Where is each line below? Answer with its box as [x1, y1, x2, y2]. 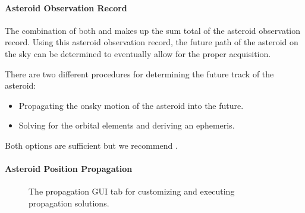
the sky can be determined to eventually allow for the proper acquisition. [5, 47, 271, 59]
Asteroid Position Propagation [5, 162, 133, 175]
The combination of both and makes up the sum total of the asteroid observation [5, 24, 301, 36]
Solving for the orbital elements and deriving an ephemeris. [18, 119, 235, 131]
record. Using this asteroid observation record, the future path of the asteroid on [5, 36, 298, 48]
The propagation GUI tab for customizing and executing [29, 185, 235, 198]
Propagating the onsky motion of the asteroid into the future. [18, 99, 244, 111]
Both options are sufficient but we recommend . [5, 139, 178, 151]
